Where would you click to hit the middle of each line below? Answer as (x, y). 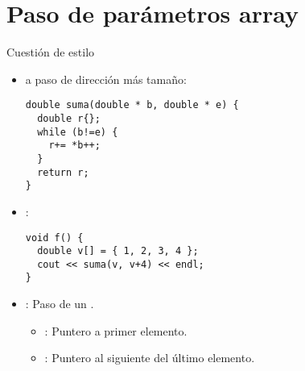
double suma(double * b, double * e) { (132, 105)
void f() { (54, 238)
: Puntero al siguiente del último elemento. (150, 358)
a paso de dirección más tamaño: (106, 79)
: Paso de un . (60, 304)
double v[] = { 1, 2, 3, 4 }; (118, 251)
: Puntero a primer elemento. (116, 330)
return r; (63, 172)
